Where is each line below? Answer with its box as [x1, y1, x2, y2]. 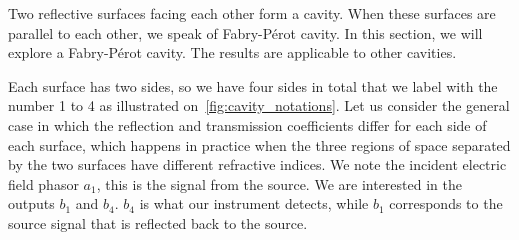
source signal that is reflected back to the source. [8, 212, 308, 233]
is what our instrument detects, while [139, 193, 369, 214]
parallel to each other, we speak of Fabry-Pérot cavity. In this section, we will [8, 22, 483, 43]
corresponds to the [389, 193, 503, 214]
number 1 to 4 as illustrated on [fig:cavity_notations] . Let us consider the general [8, 95, 510, 116]
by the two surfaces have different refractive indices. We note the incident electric [8, 154, 507, 175]
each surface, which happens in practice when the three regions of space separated [8, 134, 511, 155]
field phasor [8, 173, 79, 194]
